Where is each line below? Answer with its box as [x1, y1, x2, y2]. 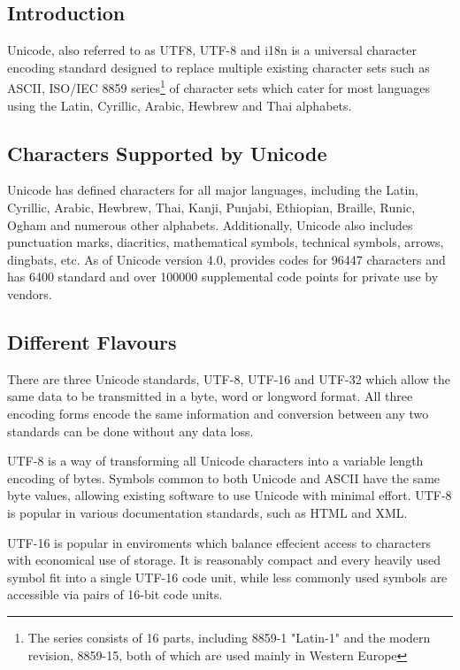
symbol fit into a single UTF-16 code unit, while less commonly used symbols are [7, 567, 448, 586]
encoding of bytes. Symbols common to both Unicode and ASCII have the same [7, 468, 441, 487]
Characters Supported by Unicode [7, 139, 327, 166]
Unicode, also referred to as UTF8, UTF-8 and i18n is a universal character [7, 41, 417, 59]
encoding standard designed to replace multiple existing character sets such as [7, 58, 430, 76]
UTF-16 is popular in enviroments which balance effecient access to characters [7, 533, 431, 551]
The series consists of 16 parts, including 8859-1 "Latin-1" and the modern [27, 628, 431, 646]
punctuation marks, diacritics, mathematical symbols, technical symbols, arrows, [7, 233, 444, 251]
